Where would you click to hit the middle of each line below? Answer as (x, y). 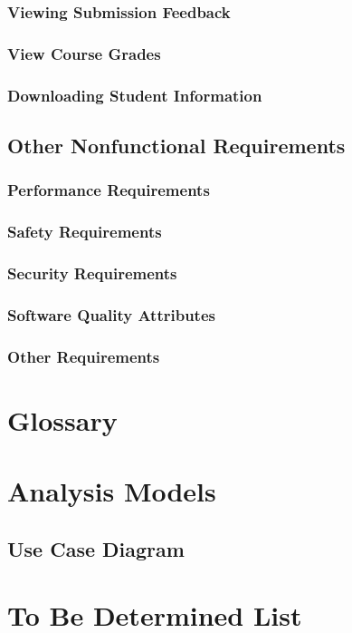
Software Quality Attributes (111, 314)
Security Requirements (92, 273)
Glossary (62, 419)
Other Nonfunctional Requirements (176, 145)
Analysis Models (112, 491)
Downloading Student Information (135, 95)
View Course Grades (84, 53)
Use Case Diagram (96, 548)
